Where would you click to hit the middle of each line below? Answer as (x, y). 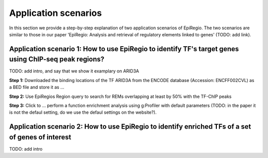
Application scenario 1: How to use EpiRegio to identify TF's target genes (124, 49)
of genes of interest (40, 137)
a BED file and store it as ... (37, 87)
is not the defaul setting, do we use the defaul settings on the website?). (83, 112)
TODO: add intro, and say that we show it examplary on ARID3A (74, 71)
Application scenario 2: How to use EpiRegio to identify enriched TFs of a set (130, 127)
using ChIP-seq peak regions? (57, 59)
